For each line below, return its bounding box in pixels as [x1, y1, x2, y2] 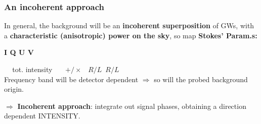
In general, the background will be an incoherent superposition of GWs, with [4, 20, 254, 31]
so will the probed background [154, 74, 248, 84]
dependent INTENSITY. [4, 110, 80, 121]
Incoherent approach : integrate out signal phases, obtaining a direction [17, 100, 246, 111]
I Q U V [4, 47, 34, 57]
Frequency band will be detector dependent [4, 74, 139, 84]
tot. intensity [12, 64, 53, 74]
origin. [4, 84, 24, 94]
